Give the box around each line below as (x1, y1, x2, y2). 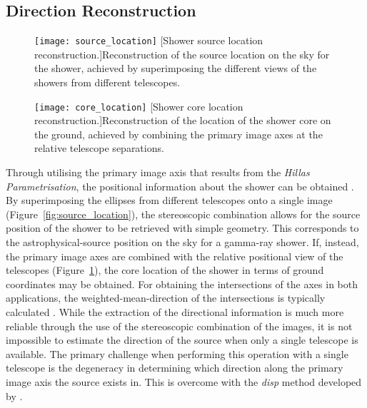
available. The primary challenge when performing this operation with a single (6, 346, 348, 361)
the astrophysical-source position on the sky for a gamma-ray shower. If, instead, (6, 235, 359, 250)
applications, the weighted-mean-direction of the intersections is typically (6, 290, 326, 305)
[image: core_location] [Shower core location (34, 98, 243, 113)
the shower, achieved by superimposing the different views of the (34, 61, 317, 76)
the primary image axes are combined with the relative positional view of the (6, 248, 343, 263)
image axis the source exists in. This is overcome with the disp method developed (6, 374, 362, 389)
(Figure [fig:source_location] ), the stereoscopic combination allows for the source (6, 206, 361, 221)
